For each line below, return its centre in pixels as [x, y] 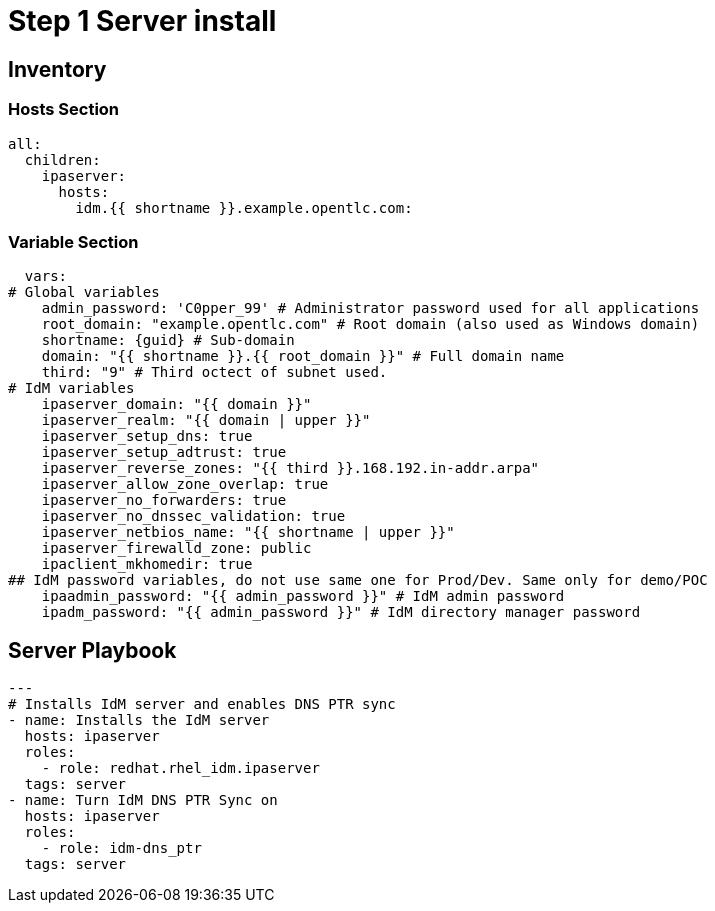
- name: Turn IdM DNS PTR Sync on [143, 800]
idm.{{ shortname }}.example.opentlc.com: [244, 207]
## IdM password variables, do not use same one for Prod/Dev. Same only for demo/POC [358, 580]
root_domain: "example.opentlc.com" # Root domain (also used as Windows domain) [370, 324]
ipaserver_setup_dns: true [147, 436]
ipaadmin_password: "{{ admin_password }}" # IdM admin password [303, 596]
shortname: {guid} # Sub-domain [168, 340]
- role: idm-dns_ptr [121, 848]
